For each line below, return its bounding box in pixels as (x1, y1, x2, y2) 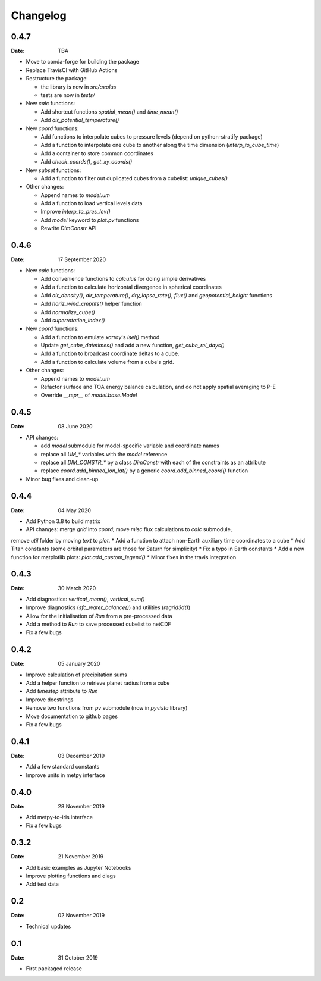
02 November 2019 (58, 912, 105, 919)
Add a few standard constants (26, 763, 100, 770)
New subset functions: (26, 167, 81, 174)
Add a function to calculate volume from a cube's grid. (40, 358, 175, 365)
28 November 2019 (58, 803, 105, 810)
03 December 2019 (58, 752, 105, 759)
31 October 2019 (58, 954, 98, 961)
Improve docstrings (26, 696, 74, 703)
